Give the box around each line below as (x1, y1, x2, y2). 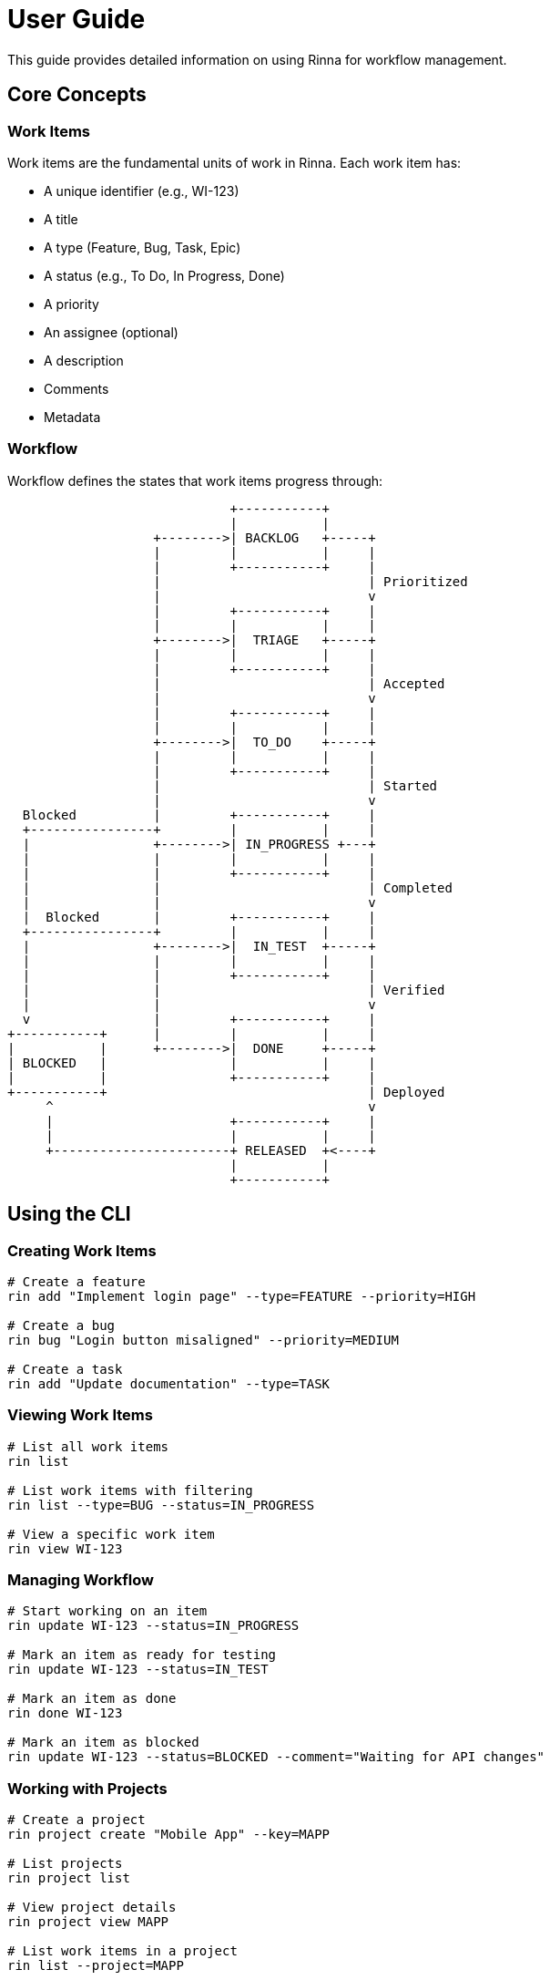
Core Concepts (7, 83, 147, 107)
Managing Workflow (7, 1571, 154, 1590)
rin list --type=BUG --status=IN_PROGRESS (7, 1497, 315, 1512)
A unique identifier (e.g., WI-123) (44, 182, 239, 199)
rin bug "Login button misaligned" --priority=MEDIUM (7, 1332, 399, 1347)
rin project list (7, 1871, 130, 1886)
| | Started (153, 778, 438, 793)
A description (44, 352, 124, 368)
